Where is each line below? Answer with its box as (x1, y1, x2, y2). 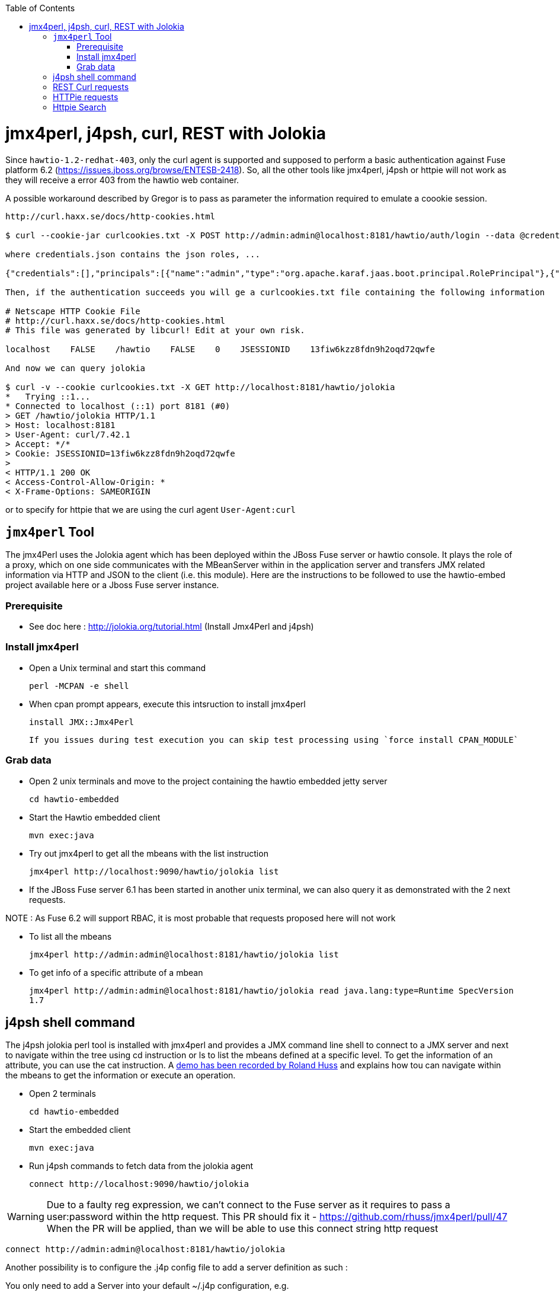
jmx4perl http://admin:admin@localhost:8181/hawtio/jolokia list (29, 949, 339, 959)
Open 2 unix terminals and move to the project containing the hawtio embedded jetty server (29, 775, 388, 786)
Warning (7, 1211, 44, 1223)
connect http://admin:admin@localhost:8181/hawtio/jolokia (5, 1244, 286, 1254)
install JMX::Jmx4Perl (29, 717, 135, 727)
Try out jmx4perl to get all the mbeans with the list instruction (29, 848, 268, 858)
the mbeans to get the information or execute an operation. (5, 1070, 236, 1081)
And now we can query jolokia (5, 363, 146, 373)
